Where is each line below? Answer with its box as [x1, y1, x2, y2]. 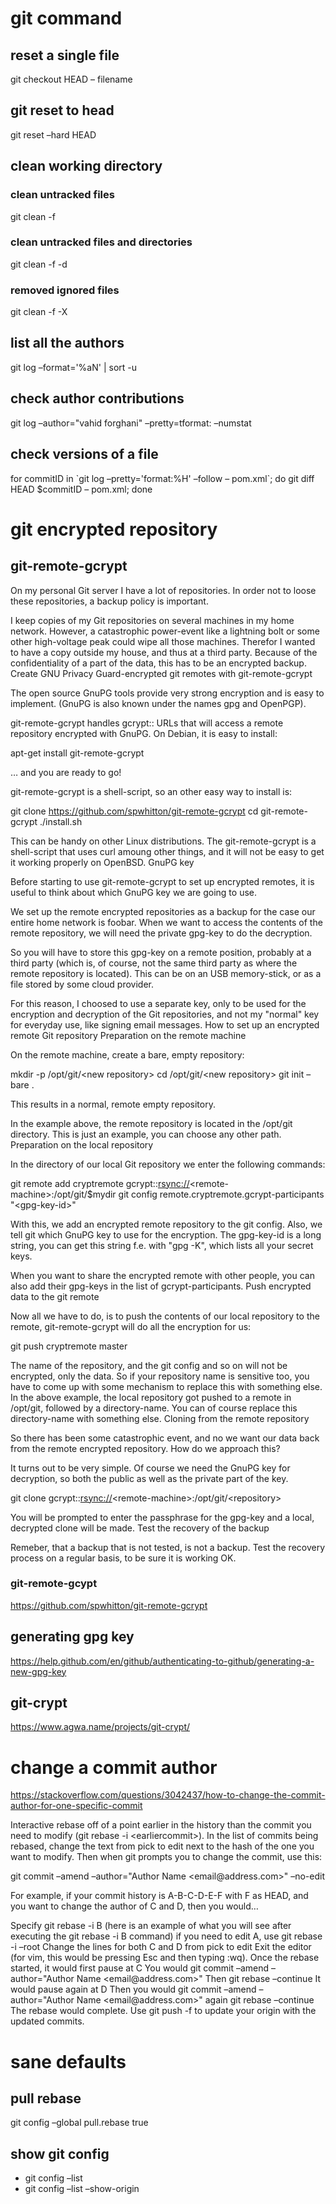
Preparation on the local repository [10, 1138, 154, 1151]
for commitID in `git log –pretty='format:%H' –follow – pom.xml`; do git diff [10, 472, 315, 484]
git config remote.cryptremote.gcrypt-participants [118, 1188, 325, 1200]
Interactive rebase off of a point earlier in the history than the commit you [10, 1819, 312, 1831]
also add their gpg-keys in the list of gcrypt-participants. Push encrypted [10, 1280, 312, 1292]
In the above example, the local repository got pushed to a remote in [10, 1391, 292, 1403]
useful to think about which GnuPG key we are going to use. [10, 886, 257, 898]
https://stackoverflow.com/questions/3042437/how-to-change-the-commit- [10, 1789, 326, 1801]
